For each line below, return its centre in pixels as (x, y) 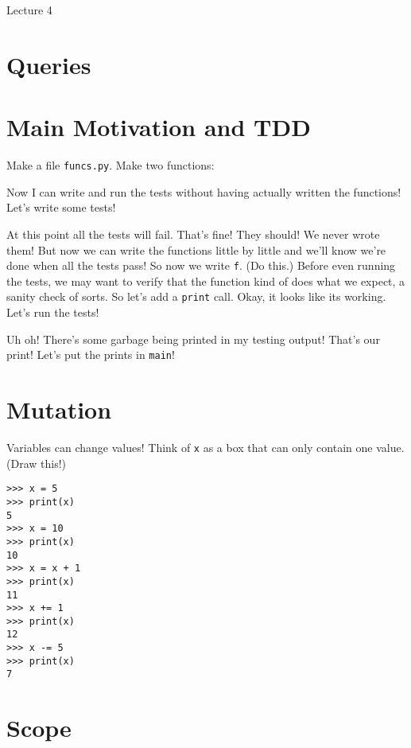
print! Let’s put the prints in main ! (91, 355)
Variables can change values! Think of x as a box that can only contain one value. (205, 447)
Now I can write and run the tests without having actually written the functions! (204, 191)
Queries (49, 64)
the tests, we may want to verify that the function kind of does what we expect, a (206, 280)
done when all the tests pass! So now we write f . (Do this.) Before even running (201, 265)
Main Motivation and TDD (159, 127)
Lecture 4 (29, 10)
